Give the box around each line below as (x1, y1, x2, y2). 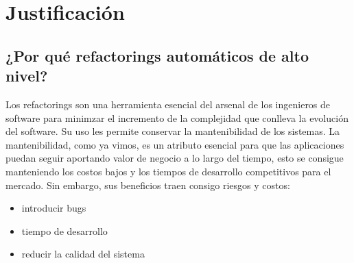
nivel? (5, 65, 48, 86)
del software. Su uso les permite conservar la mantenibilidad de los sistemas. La (5, 124, 340, 138)
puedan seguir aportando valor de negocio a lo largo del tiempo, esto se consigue (5, 151, 344, 165)
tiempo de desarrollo (21, 223, 108, 238)
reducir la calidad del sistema (21, 247, 145, 261)
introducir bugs (21, 201, 86, 215)
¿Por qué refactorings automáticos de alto (5, 45, 309, 66)
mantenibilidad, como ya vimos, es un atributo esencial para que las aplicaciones (5, 137, 344, 151)
